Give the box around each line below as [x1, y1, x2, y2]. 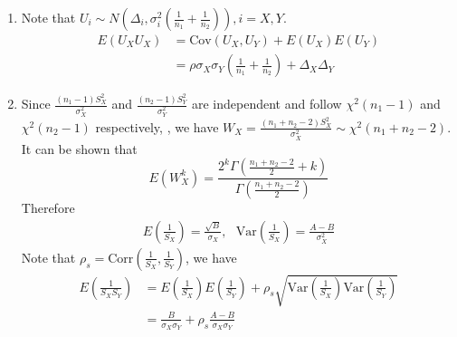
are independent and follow [191, 94, 342, 112]
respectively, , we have [95, 117, 219, 136]
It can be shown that [21, 139, 138, 158]
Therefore [21, 198, 75, 217]
